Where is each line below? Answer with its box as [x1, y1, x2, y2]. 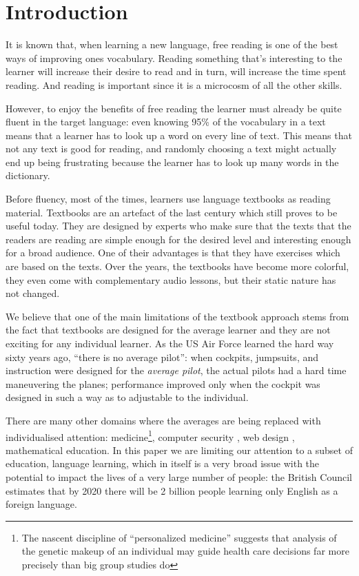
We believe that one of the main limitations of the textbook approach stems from [6, 309, 349, 323]
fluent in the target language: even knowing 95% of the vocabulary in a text [6, 114, 326, 129]
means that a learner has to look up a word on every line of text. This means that [6, 127, 352, 142]
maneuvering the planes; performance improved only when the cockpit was [6, 376, 320, 391]
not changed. [6, 286, 60, 300]
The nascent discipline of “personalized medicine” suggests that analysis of [21, 530, 337, 544]
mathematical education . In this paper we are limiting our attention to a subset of [6, 442, 353, 457]
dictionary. [6, 168, 50, 183]
